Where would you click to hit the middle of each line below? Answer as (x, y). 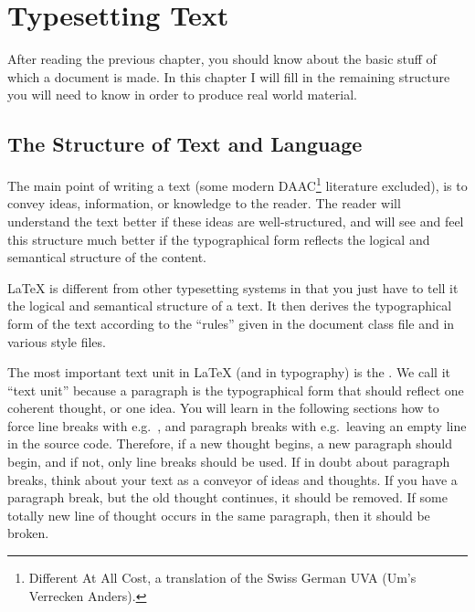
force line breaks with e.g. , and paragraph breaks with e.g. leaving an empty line (237, 425)
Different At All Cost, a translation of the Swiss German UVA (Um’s (222, 578)
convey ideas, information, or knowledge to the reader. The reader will (204, 203)
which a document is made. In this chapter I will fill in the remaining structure (229, 76)
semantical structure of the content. (107, 257)
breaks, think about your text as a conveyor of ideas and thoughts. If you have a (232, 479)
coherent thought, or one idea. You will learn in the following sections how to (223, 408)
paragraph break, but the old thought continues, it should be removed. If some (227, 497)
